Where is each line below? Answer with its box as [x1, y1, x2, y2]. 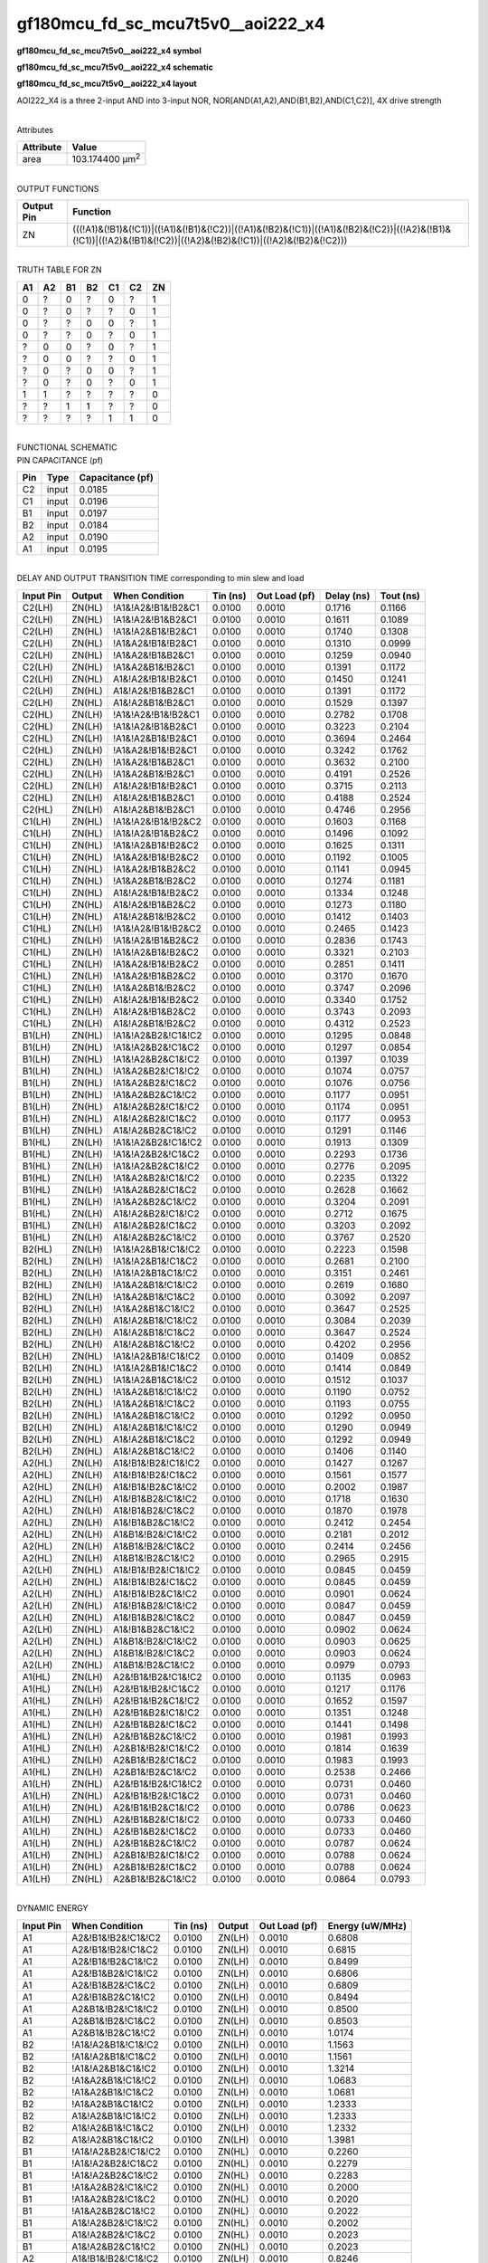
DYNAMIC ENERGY [16, 1903, 89, 1914]
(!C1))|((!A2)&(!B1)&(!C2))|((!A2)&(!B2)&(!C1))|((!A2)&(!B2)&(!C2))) [72, 234, 348, 246]
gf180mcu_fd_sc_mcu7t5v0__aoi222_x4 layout [16, 78, 198, 90]
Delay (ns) [324, 589, 371, 602]
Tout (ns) [380, 589, 420, 602]
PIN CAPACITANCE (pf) [16, 454, 104, 465]
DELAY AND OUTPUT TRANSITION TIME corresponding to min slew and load [16, 573, 305, 584]
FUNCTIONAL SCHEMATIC [16, 442, 117, 453]
